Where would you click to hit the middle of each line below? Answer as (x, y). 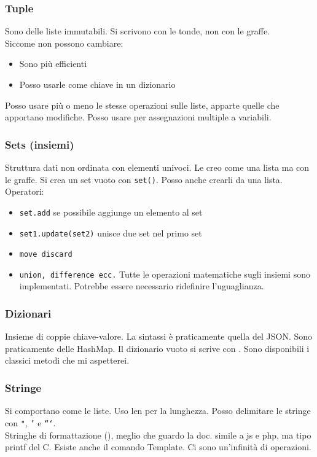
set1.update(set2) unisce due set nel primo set (111, 232)
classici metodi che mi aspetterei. (67, 360)
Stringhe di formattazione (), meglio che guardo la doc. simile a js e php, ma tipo (158, 435)
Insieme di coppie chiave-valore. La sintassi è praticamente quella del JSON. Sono (159, 336)
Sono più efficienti (53, 64)
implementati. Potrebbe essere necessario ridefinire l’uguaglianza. (142, 286)
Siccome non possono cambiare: (64, 43)
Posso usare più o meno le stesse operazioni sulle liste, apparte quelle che (142, 105)
